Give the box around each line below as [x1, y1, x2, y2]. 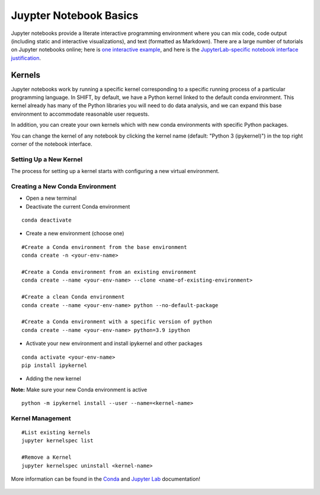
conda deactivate [21, 217, 72, 223]
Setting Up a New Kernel [11, 155, 83, 163]
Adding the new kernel [25, 375, 81, 382]
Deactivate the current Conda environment [25, 203, 130, 210]
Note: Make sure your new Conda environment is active [11, 386, 148, 393]
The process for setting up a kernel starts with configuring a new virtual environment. [11, 168, 220, 175]
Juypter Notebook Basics [11, 9, 139, 22]
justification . [11, 54, 41, 62]
